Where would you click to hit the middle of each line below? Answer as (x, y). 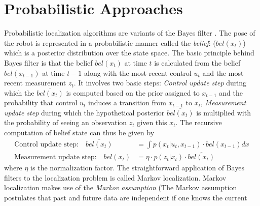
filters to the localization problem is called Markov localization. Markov (115, 177)
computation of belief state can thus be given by (79, 133)
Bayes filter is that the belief (48, 62)
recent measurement (35, 83)
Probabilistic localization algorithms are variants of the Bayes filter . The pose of (130, 33)
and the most (223, 72)
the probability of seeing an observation (66, 122)
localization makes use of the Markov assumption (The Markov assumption (121, 187)
